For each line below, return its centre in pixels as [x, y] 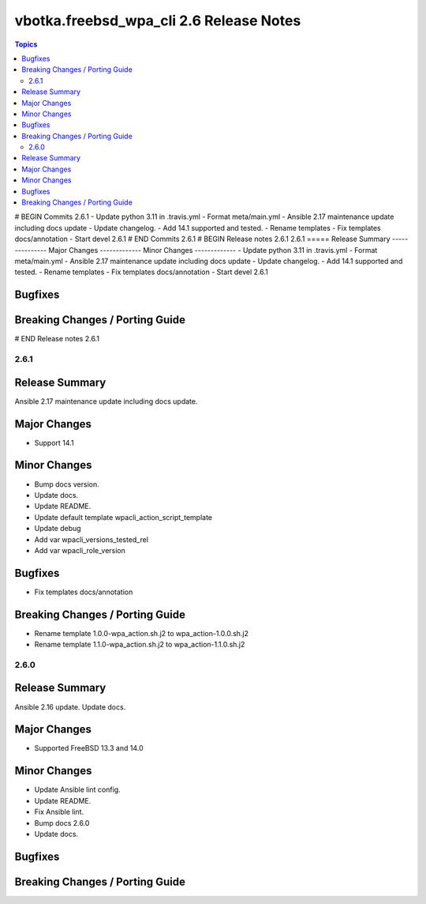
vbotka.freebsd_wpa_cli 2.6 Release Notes [158, 21]
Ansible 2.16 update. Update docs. [70, 706]
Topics [26, 44]
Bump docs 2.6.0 [62, 823]
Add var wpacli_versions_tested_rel [92, 539]
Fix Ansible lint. [59, 812]
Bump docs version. [67, 484]
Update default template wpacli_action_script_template [123, 517]
